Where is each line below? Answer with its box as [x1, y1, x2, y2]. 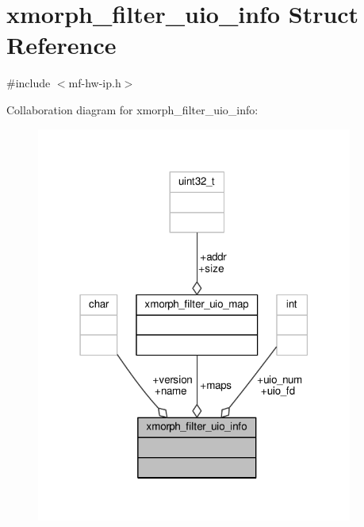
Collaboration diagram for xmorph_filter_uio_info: [6, 101, 259, 117]
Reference [6, 29, 117, 61]
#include [6, 75, 51, 91]
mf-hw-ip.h [68, 75, 121, 91]
